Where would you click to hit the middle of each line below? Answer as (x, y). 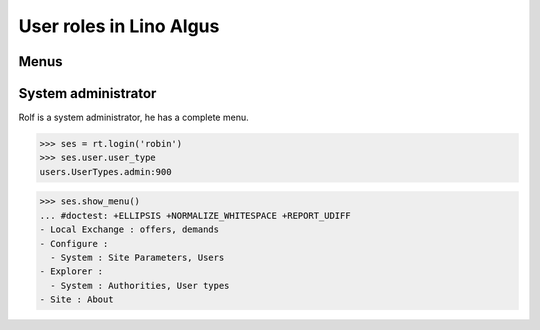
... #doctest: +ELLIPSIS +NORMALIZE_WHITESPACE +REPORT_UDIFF (195, 215)
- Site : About (76, 299)
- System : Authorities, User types (140, 285)
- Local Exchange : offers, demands (129, 229)
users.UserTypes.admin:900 (105, 171)
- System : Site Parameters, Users (137, 257)
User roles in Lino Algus (119, 26)
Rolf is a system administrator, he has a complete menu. (133, 117)
